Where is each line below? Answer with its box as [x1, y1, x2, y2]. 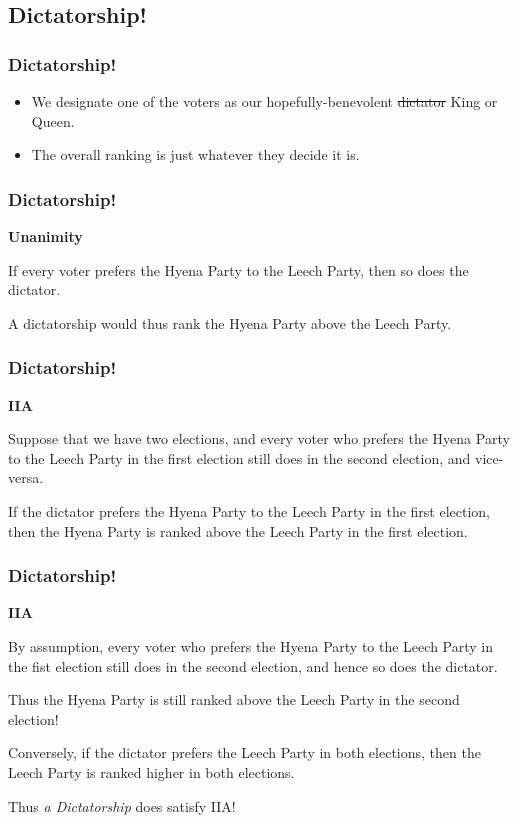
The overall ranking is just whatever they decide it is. [31, 144, 360, 165]
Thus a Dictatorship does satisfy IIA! [8, 795, 236, 816]
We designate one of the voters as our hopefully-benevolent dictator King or [31, 91, 498, 111]
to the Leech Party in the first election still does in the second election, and [8, 447, 471, 468]
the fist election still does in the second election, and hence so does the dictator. [8, 655, 498, 676]
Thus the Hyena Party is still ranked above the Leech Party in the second [8, 689, 460, 710]
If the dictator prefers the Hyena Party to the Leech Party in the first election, [8, 500, 491, 521]
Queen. [31, 110, 75, 131]
